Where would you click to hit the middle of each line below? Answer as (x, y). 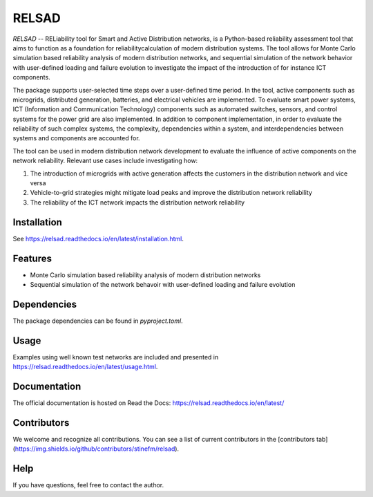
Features (32, 258)
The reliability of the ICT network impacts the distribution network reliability (137, 202)
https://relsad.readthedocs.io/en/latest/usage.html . (85, 367)
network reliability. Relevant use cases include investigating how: (105, 161)
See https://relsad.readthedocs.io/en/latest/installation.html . (98, 238)
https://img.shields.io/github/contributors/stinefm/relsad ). (97, 449)
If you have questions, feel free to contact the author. (88, 485)
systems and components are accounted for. (77, 138)
